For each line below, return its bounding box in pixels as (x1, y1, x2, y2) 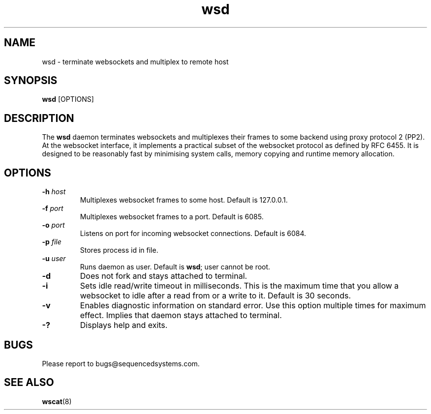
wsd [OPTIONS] (42, 95, 94, 104)
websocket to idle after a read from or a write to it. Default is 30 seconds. (80, 291, 351, 301)
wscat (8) (42, 397, 72, 406)
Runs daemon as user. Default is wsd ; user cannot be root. (80, 263, 271, 271)
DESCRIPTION (4, 112, 74, 124)
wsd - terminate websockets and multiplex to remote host (42, 57, 229, 66)
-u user (42, 254, 66, 263)
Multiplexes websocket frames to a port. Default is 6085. (80, 212, 264, 221)
